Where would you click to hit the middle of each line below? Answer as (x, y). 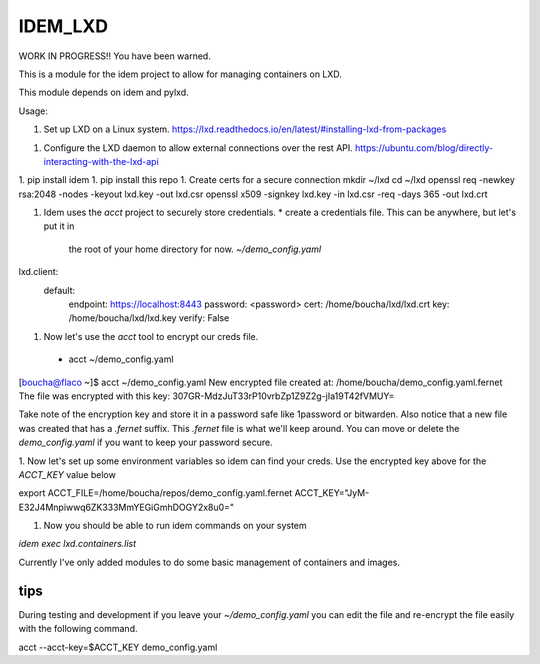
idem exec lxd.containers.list (77, 544)
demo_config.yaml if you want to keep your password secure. (146, 442)
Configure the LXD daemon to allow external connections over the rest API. (198, 147)
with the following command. (78, 629)
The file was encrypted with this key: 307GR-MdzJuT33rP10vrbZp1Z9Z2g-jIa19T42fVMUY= (206, 396)
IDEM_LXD (63, 26)
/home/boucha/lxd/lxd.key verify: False (149, 318)
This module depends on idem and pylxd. (103, 92)
